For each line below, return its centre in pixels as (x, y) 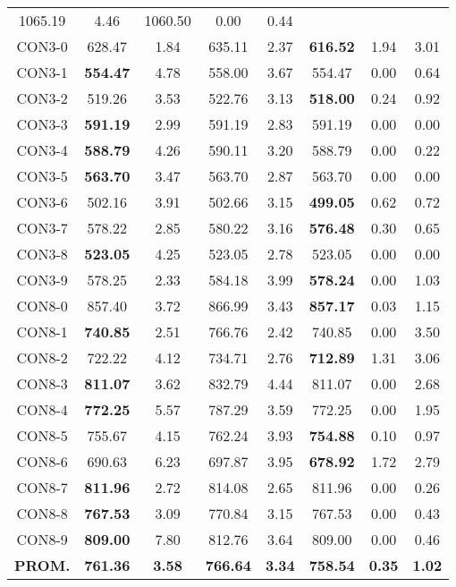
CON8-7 (42, 487)
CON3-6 (42, 202)
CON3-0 (42, 46)
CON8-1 (42, 332)
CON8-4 (42, 409)
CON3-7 (42, 228)
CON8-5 (42, 435)
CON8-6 (42, 461)
